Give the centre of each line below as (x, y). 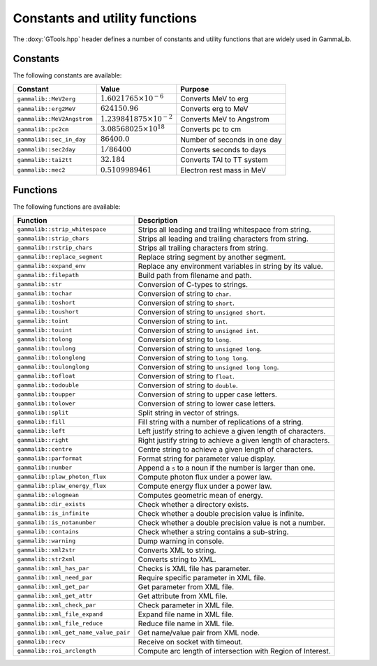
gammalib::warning (46, 541)
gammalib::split (43, 413)
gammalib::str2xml (46, 560)
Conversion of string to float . (186, 376)
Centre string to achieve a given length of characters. (226, 449)
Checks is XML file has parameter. (194, 568)
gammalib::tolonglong (52, 358)
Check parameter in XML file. (186, 605)
